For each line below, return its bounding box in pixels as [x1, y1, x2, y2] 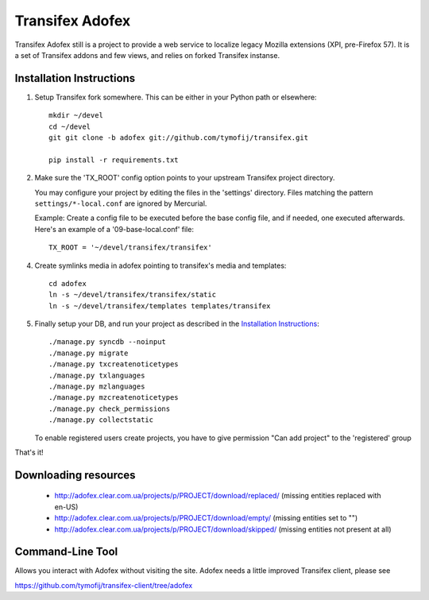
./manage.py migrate [48, 348, 129, 358]
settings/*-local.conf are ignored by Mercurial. [34, 199, 207, 208]
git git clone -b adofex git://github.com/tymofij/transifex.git [48, 134, 309, 142]
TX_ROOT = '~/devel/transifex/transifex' [48, 243, 212, 252]
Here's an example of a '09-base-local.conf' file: [34, 224, 195, 234]
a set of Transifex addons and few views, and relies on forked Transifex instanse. [14, 50, 280, 60]
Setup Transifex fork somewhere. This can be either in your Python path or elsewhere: [34, 92, 317, 102]
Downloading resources [14, 468, 136, 482]
